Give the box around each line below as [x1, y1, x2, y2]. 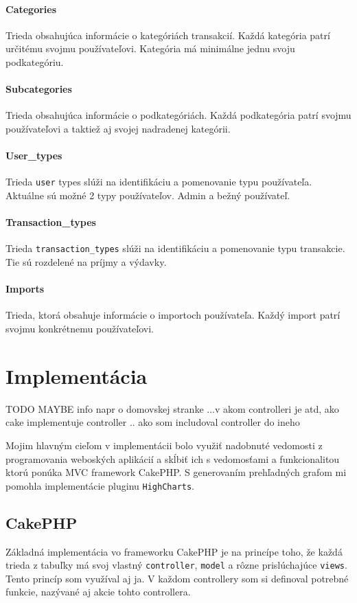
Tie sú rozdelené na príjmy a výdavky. [5, 255, 167, 269]
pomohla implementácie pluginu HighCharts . [5, 478, 195, 492]
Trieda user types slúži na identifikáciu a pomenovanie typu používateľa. [5, 174, 312, 189]
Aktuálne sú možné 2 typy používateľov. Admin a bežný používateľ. [5, 188, 290, 203]
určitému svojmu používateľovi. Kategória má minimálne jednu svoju [5, 41, 295, 56]
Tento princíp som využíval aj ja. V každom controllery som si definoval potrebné [5, 571, 349, 585]
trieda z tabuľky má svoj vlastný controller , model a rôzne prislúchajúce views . [5, 558, 347, 572]
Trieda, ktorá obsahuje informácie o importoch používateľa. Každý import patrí [5, 308, 341, 322]
